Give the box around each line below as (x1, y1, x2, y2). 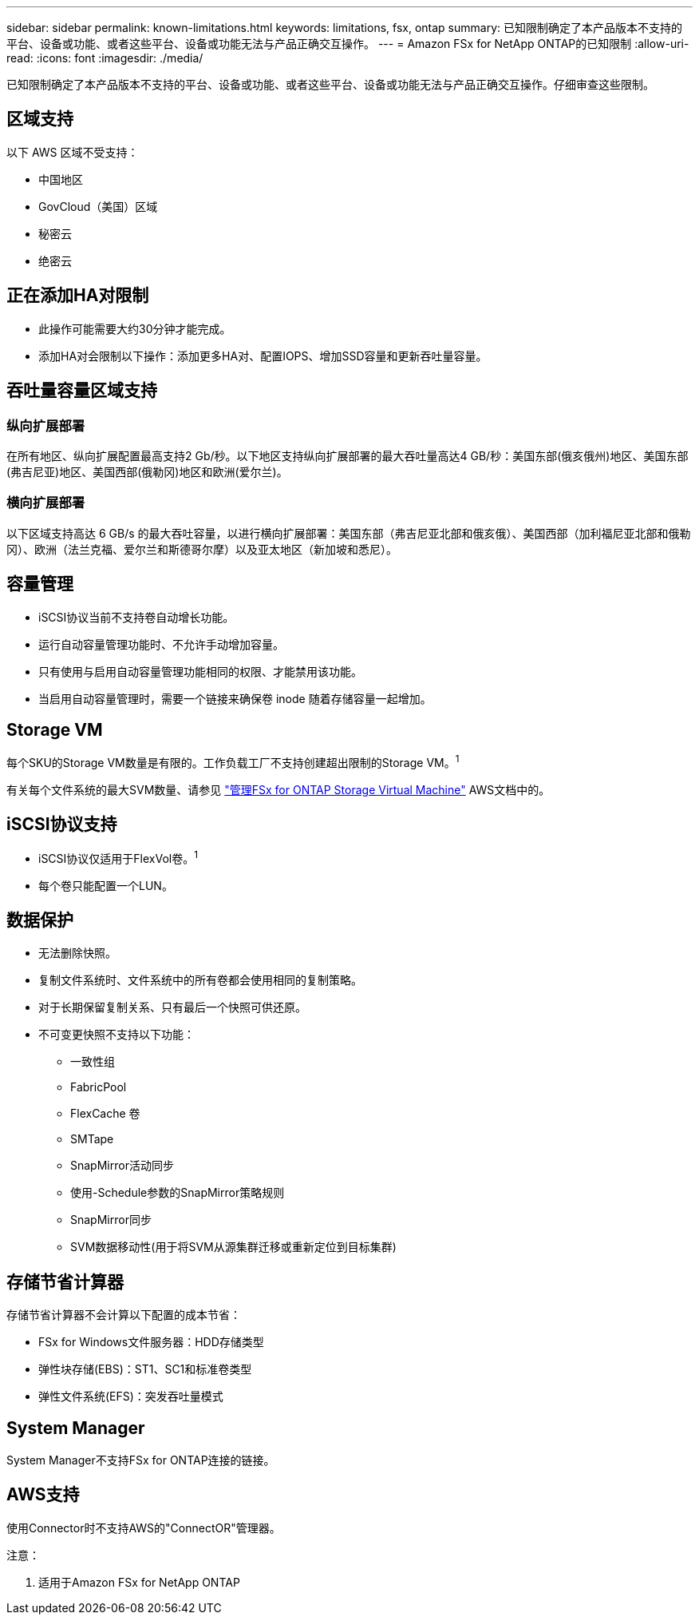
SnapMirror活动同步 (70, 1158, 174, 1173)
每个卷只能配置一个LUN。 (38, 878, 173, 892)
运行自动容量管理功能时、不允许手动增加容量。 (38, 637, 284, 651)
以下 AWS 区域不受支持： (6, 145, 139, 159)
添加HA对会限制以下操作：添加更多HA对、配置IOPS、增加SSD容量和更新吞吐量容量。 (38, 348, 488, 363)
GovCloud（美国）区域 (38, 199, 158, 213)
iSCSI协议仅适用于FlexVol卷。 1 (38, 848, 198, 865)
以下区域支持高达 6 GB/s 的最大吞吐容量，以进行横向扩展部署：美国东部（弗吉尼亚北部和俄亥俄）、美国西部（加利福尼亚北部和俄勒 (6, 526, 691, 540)
